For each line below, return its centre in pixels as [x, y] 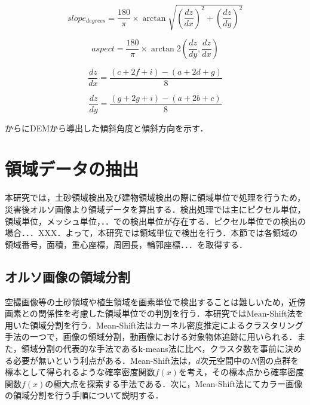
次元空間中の [225, 360]
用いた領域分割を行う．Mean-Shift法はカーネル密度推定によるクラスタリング [154, 325]
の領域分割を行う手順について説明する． [84, 395]
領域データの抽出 [72, 169]
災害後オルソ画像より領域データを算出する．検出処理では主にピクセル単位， [155, 209]
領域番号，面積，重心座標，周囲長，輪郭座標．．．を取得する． [126, 244]
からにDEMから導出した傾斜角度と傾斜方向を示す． [107, 128]
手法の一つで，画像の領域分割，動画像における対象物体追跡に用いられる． [151, 337]
